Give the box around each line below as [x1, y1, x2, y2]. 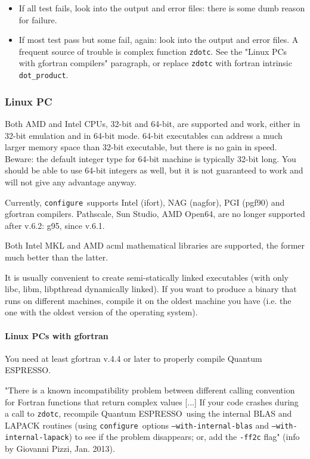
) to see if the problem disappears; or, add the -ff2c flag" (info [69, 430, 300, 443]
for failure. [18, 13, 57, 26]
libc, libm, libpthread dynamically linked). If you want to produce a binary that [5, 283, 297, 295]
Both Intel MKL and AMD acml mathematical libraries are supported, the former [5, 239, 305, 252]
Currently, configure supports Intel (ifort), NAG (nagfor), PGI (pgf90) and [5, 196, 285, 208]
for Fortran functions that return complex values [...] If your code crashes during [5, 395, 299, 408]
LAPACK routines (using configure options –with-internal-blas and [5, 418, 269, 431]
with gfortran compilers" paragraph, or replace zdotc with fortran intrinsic [18, 57, 292, 69]
